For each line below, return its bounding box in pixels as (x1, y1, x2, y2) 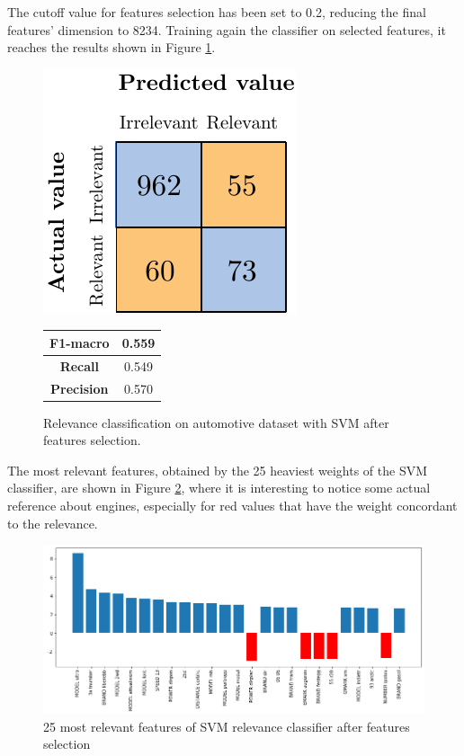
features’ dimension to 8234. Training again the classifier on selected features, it (7, 20, 446, 39)
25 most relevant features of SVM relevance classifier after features (43, 716, 410, 735)
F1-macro (49, 333, 110, 351)
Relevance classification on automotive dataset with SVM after (43, 413, 389, 431)
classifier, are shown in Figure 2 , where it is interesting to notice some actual (7, 478, 431, 497)
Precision (50, 378, 109, 397)
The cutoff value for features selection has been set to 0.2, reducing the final (7, 3, 426, 21)
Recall (59, 356, 99, 375)
